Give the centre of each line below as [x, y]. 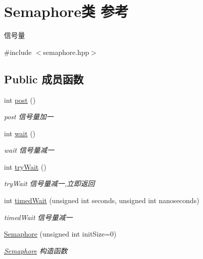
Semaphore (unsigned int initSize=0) [60, 234]
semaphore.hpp [66, 52]
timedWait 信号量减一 [38, 217]
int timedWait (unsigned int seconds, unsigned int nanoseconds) [102, 200]
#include [18, 52]
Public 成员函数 [44, 79]
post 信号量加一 [29, 117]
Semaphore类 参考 [66, 11]
